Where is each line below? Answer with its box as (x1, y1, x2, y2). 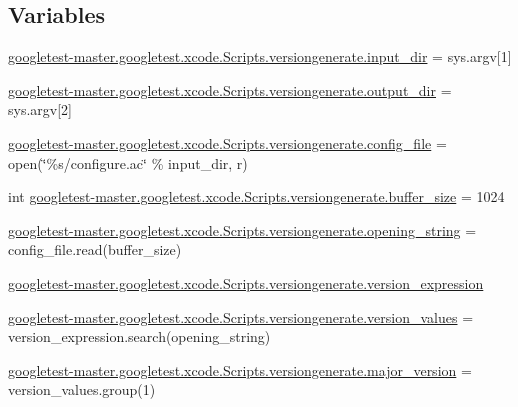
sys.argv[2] (8, 99, 72, 120)
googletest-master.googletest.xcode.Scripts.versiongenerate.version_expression (8, 272, 484, 293)
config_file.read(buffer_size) (8, 239, 182, 260)
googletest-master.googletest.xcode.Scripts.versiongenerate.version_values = (8, 306, 474, 327)
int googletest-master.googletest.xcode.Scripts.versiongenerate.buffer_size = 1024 (8, 186, 505, 207)
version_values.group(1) (8, 379, 156, 400)
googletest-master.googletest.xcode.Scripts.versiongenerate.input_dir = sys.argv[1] (8, 46, 512, 67)
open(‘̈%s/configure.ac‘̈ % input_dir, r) (8, 152, 248, 173)
